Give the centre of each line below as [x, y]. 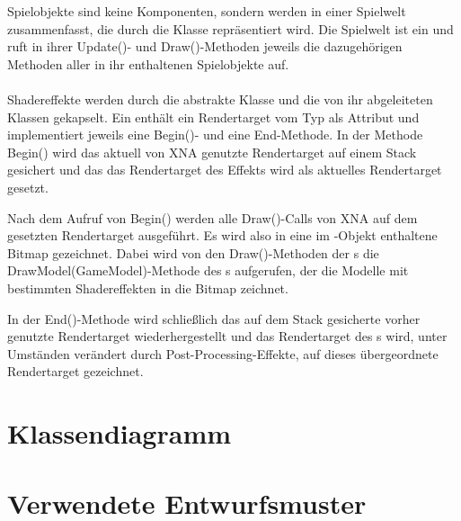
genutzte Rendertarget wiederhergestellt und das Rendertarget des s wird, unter [227, 336]
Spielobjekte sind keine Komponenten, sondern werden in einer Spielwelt [207, 11]
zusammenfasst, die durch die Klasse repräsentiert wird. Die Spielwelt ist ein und [230, 28]
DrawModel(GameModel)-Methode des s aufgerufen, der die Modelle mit [208, 270]
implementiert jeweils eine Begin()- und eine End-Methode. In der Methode [215, 135]
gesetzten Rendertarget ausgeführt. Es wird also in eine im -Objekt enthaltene [222, 235]
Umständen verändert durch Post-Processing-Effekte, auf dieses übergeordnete [223, 353]
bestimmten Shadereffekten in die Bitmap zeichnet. [148, 287]
